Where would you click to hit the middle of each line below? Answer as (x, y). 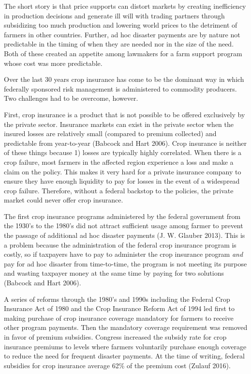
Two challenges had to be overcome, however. (71, 98)
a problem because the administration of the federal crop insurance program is (120, 244)
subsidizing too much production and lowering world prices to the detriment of (121, 25)
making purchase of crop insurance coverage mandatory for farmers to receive (119, 318)
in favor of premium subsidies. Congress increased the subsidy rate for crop (115, 337)
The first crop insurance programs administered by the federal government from (122, 216)
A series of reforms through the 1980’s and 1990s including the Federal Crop (117, 299)
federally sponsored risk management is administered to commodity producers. (120, 88)
